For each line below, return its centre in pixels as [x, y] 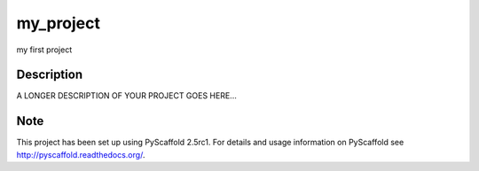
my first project [44, 50]
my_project [59, 23]
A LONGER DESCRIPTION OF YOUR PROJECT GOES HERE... [126, 96]
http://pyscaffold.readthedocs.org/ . [81, 154]
